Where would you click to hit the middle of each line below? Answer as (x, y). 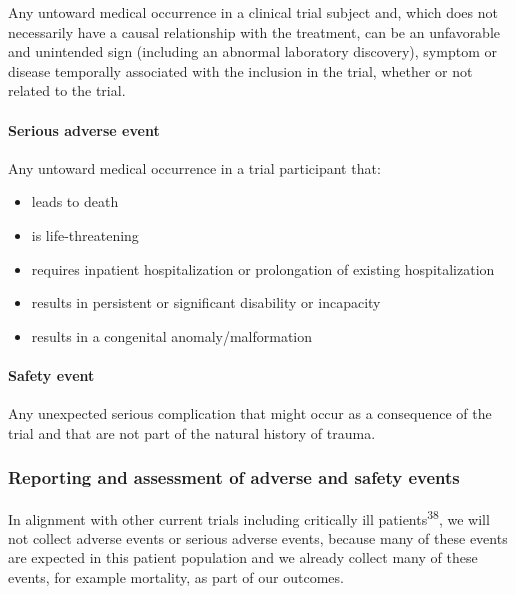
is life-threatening (85, 234)
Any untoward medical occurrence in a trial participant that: (194, 167)
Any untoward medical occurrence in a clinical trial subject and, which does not (253, 12)
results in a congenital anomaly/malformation (172, 335)
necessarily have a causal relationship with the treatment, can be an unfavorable (254, 31)
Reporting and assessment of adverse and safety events (234, 477)
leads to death (75, 201)
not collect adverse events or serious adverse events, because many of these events (258, 537)
